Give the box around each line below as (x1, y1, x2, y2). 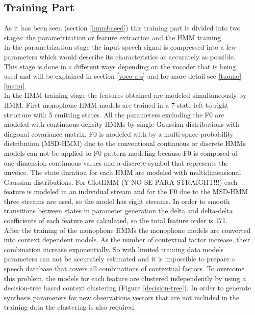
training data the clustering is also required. (4, 302, 136, 312)
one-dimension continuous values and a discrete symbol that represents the (4, 157, 229, 168)
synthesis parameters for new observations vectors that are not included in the (4, 292, 239, 302)
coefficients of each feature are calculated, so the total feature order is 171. (4, 215, 228, 226)
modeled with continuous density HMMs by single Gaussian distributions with (4, 119, 239, 129)
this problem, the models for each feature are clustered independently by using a (4, 273, 246, 283)
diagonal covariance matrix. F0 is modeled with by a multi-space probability (4, 128, 233, 139)
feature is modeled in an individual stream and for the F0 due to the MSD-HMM (4, 186, 248, 197)
